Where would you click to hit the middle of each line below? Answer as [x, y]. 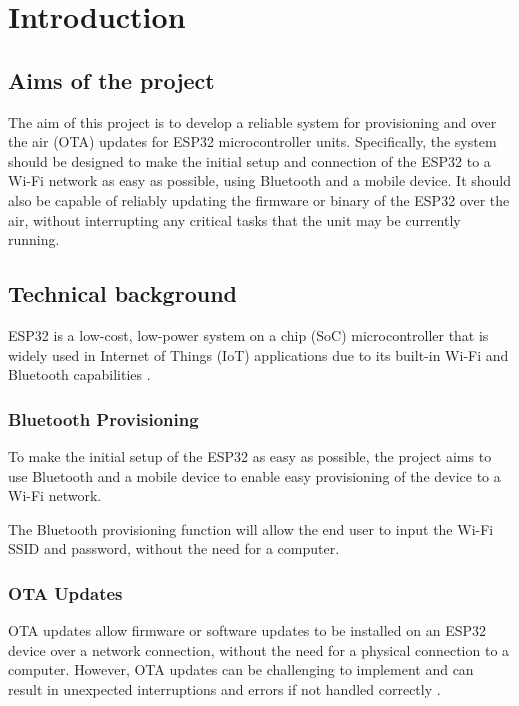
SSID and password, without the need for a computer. [174, 548]
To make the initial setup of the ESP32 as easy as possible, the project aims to [250, 455]
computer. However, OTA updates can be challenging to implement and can [241, 669]
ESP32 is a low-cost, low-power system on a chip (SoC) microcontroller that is [248, 334]
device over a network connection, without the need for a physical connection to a [259, 649]
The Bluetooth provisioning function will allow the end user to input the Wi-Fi [251, 528]
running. [34, 239]
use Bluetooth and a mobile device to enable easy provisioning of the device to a [254, 475]
